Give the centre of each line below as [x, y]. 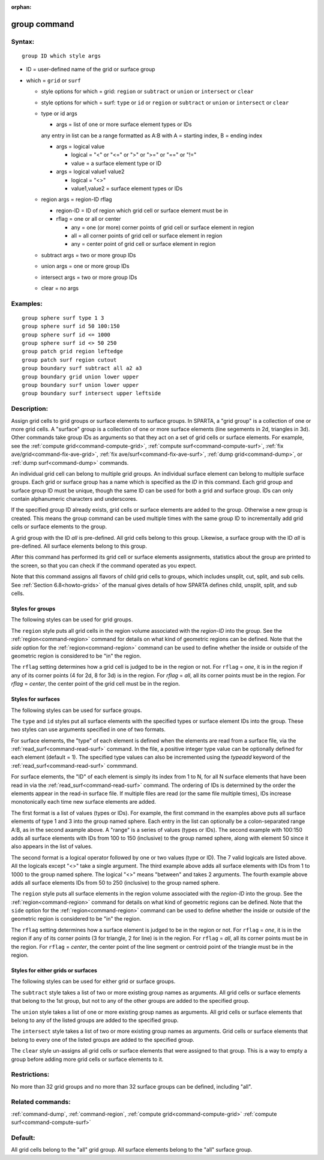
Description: [29, 409]
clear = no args [60, 288]
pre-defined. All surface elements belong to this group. [79, 546]
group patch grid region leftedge [72, 351]
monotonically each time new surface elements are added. [83, 802]
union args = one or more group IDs [85, 266]
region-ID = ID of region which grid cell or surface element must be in [142, 211]
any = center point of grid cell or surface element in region [143, 244]
